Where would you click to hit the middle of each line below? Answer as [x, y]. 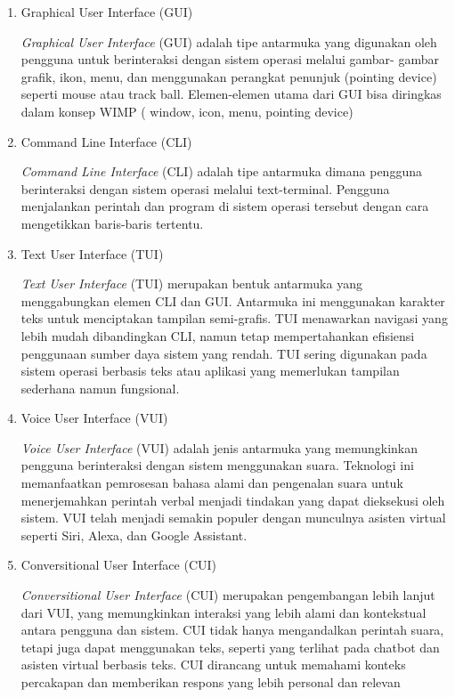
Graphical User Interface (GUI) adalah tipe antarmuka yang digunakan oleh [229, 41]
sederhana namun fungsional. [100, 388]
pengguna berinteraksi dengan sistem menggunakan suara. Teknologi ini [217, 465]
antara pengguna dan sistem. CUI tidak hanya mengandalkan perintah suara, [232, 630]
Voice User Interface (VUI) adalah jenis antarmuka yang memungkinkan [219, 447]
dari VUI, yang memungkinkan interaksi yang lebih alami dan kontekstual [223, 612]
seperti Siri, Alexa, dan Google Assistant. [134, 535]
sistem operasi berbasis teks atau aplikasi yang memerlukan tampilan [210, 371]
